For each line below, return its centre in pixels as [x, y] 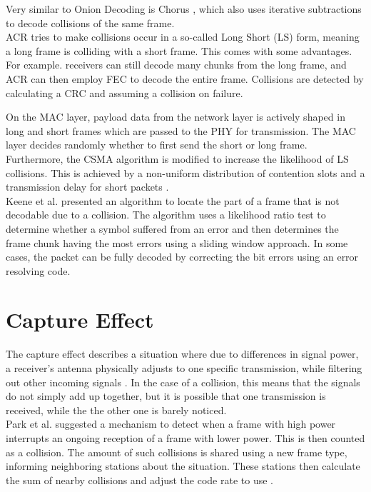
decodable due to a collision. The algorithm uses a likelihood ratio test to [166, 215]
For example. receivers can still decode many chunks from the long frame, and [176, 65]
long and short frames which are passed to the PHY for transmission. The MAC [181, 130]
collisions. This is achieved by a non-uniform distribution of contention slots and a [185, 172]
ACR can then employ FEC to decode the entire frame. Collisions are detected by [185, 78]
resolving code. [38, 270]
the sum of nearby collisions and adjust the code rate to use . [139, 480]
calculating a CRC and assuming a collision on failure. [124, 92]
